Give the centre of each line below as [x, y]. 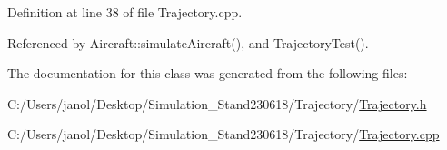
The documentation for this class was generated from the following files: [208, 73]
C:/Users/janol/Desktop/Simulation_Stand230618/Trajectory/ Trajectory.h [217, 103]
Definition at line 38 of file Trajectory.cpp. [125, 12]
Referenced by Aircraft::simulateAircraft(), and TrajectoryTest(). [188, 42]
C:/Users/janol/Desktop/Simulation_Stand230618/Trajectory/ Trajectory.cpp [223, 134]
